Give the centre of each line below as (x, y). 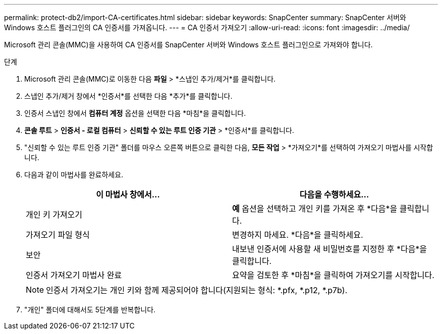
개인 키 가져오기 (54, 215)
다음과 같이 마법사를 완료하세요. (74, 175)
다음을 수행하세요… (334, 194)
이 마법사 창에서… (128, 194)
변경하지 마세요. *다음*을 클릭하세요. (298, 235)
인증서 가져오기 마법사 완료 (74, 275)
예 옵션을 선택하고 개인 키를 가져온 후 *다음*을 (315, 209)
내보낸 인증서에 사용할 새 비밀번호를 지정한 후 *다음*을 (330, 249)
